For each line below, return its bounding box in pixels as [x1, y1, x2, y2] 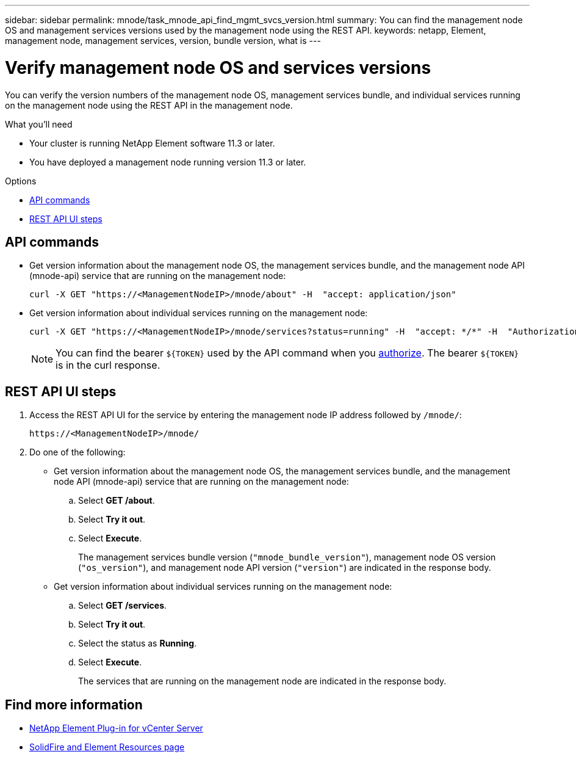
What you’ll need [5, 118, 73, 129]
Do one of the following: [29, 447, 126, 458]
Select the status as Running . [78, 638, 197, 649]
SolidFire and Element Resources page [29, 742, 185, 753]
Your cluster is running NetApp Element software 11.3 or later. [29, 137, 275, 148]
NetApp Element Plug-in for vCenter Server [29, 723, 203, 734]
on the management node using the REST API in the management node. [5, 100, 293, 110]
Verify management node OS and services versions [5, 57, 431, 78]
